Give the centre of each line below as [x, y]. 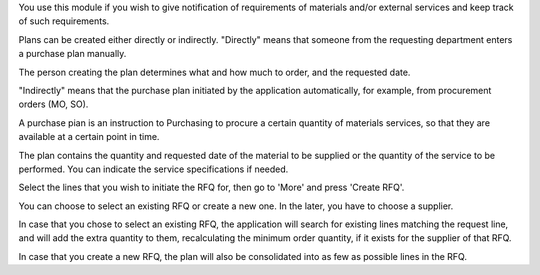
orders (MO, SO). [53, 104]
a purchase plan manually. [72, 54]
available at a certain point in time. [89, 137]
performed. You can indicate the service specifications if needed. [153, 169]
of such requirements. [64, 21]
